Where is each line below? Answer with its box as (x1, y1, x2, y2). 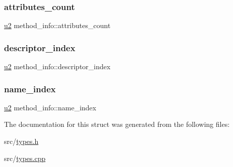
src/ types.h (4, 136, 39, 146)
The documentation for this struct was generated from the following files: (4, 119, 230, 129)
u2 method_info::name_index (4, 102, 97, 112)
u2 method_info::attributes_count (4, 20, 111, 31)
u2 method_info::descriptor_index (4, 61, 111, 72)
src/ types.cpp (4, 152, 46, 163)
